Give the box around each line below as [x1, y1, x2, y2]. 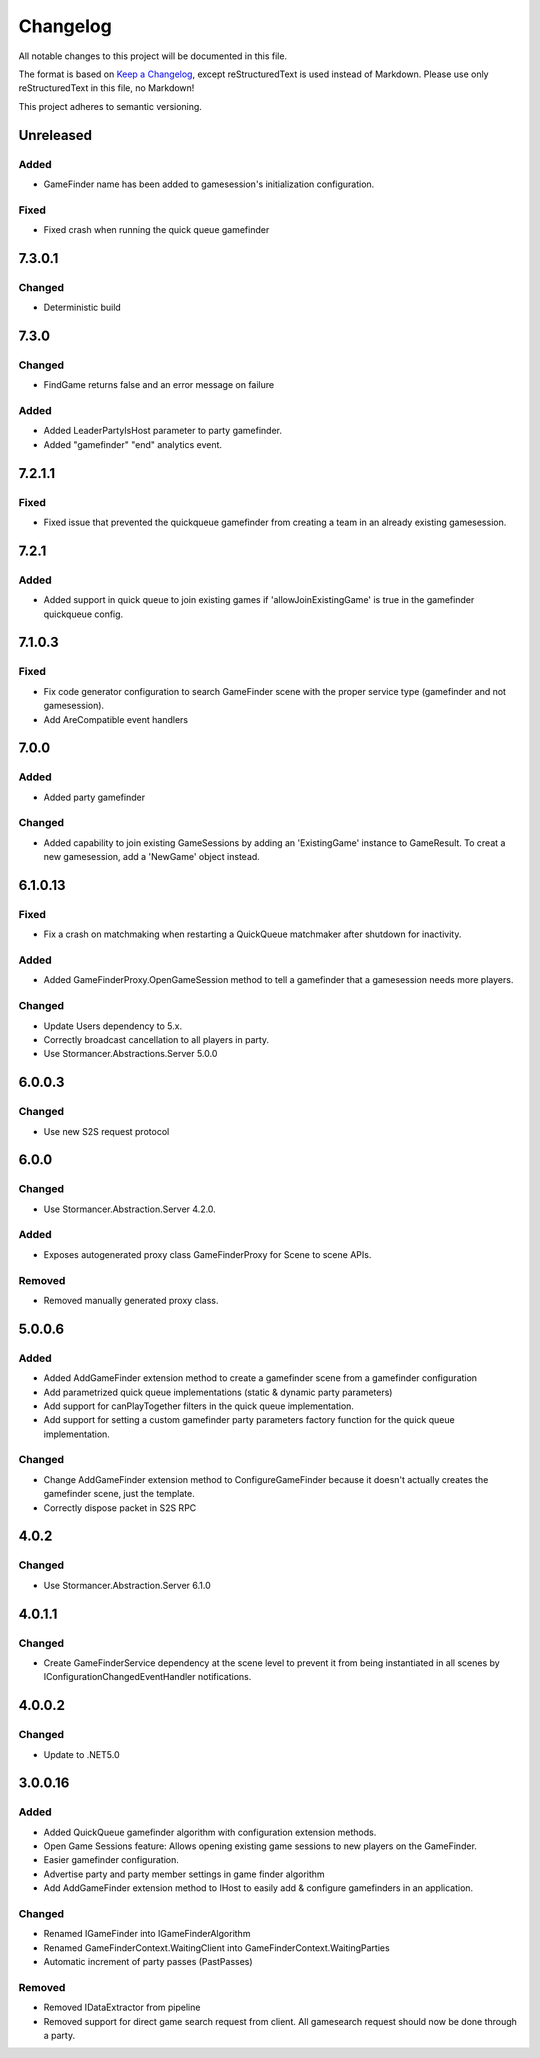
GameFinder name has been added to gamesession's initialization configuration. [43, 178, 375, 190]
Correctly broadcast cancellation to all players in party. [43, 1034, 270, 1046]
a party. [43, 2030, 75, 2042]
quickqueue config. [43, 608, 124, 620]
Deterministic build [43, 301, 122, 314]
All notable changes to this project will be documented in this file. [18, 50, 288, 62]
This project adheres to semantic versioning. [18, 100, 202, 112]
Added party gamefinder [43, 791, 145, 803]
